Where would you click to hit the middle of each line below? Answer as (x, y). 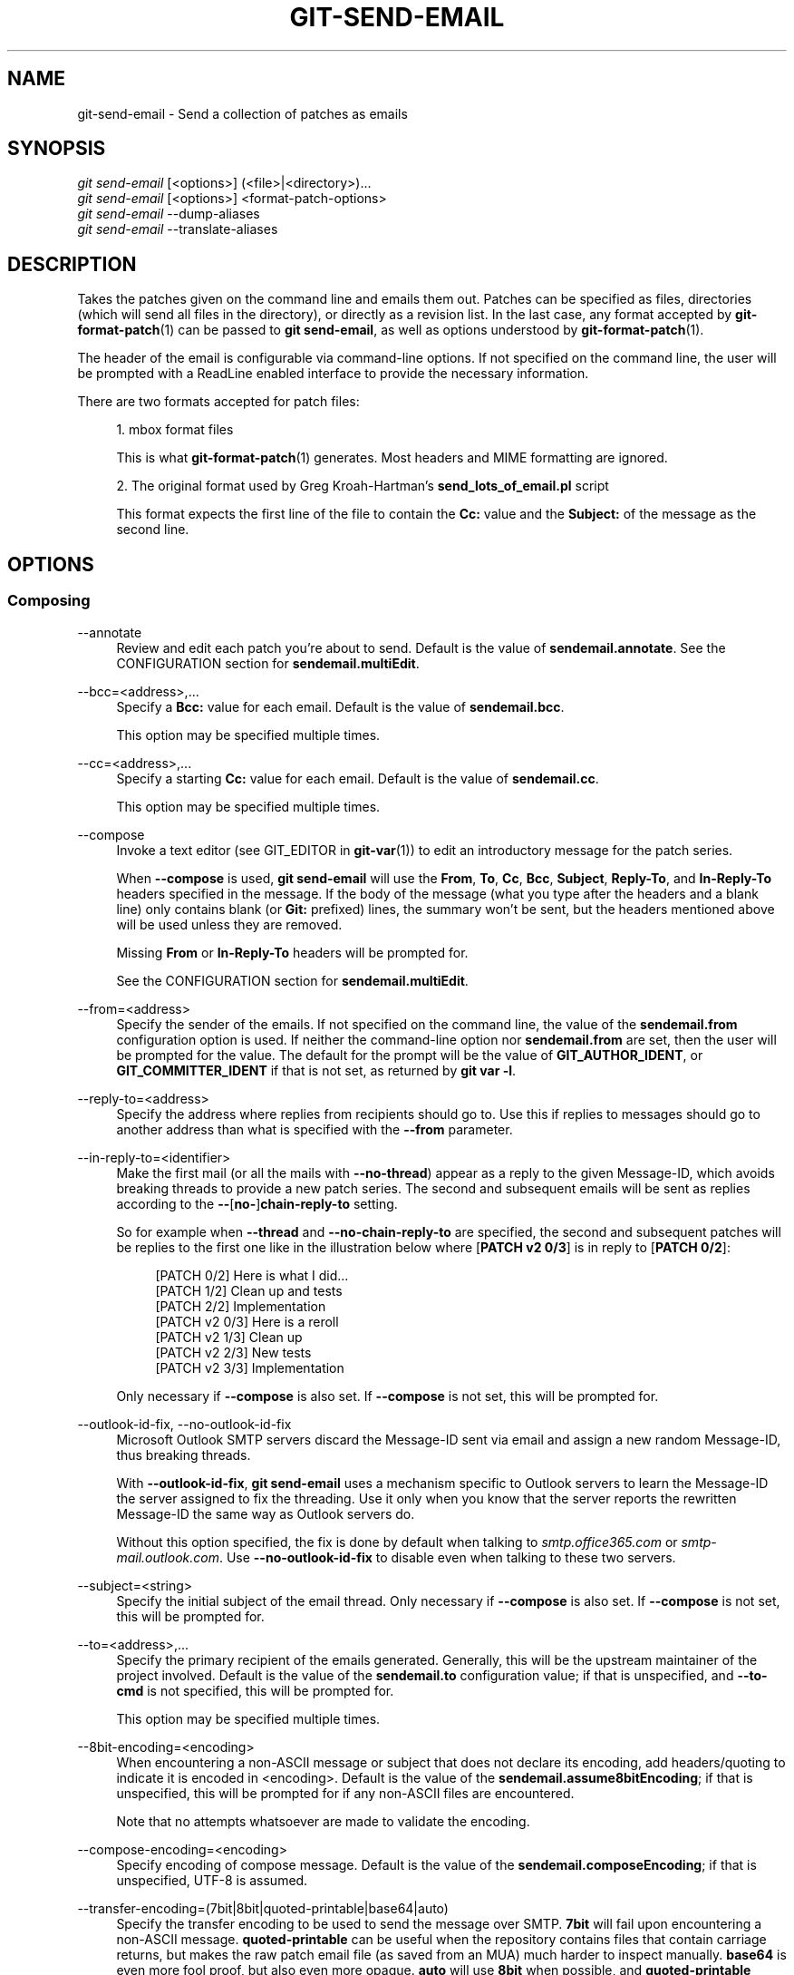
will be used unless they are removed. (229, 924)
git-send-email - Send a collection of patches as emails (242, 113)
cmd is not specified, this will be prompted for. (255, 1690)
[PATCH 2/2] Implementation (241, 1306)
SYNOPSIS (57, 149)
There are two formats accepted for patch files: (218, 402)
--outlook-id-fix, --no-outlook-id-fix (184, 1424)
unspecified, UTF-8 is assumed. (212, 1880)
